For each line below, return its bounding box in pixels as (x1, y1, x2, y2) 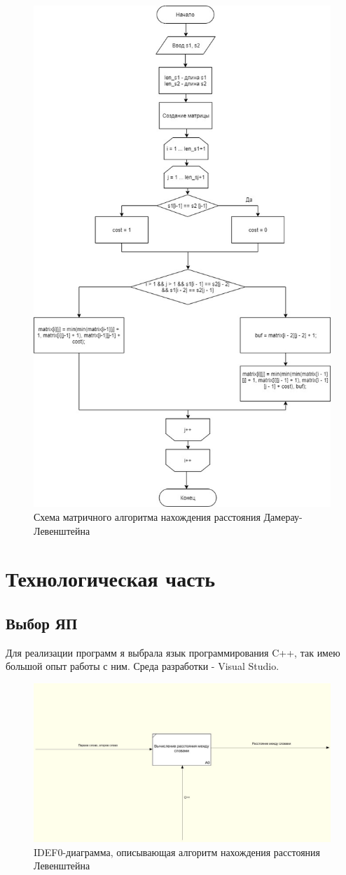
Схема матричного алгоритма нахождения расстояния (34, 510, 261, 524)
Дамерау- (263, 510, 303, 524)
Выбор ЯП (6, 612, 78, 633)
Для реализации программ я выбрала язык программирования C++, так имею (6, 645, 340, 659)
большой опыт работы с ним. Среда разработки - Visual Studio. (6, 659, 279, 673)
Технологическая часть (6, 564, 216, 593)
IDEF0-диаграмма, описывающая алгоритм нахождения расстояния (34, 844, 321, 859)
